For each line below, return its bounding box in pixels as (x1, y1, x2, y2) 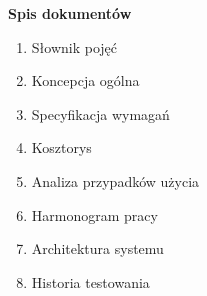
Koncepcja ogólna (31, 70, 140, 91)
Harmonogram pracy (31, 204, 158, 225)
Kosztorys (31, 137, 92, 158)
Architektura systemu (31, 238, 164, 259)
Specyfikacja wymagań (31, 103, 170, 124)
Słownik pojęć (31, 36, 118, 57)
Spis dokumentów (8, 3, 132, 23)
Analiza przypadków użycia (31, 170, 200, 191)
